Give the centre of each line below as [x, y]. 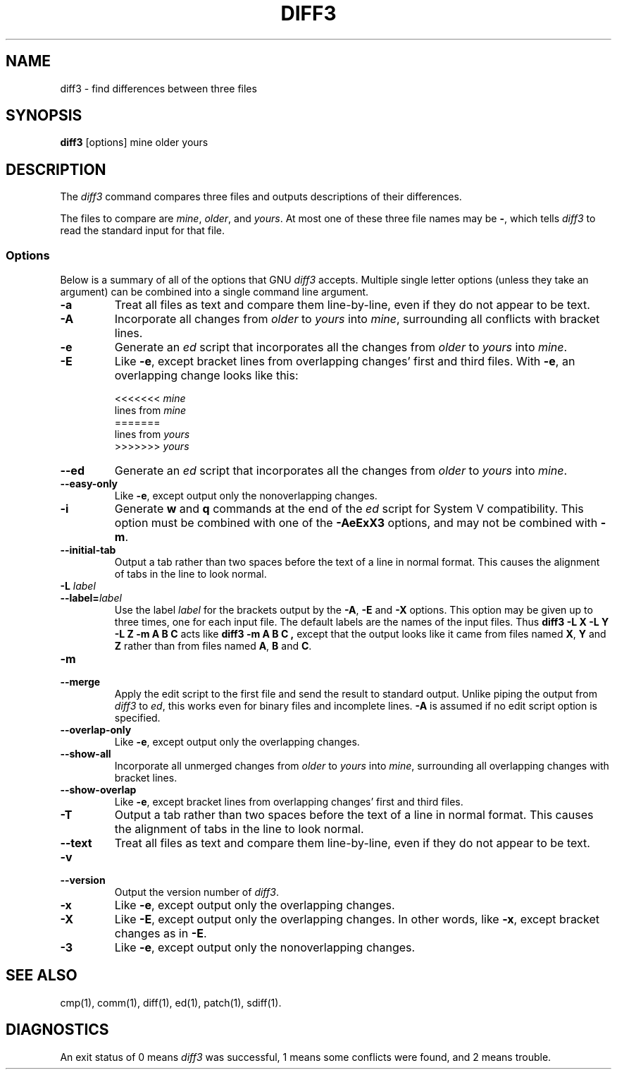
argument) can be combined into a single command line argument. [214, 292]
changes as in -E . [161, 934]
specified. [137, 718]
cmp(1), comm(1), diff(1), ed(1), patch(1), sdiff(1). [171, 1002]
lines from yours [152, 435]
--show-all [86, 754]
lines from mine [150, 411]
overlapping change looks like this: [206, 376]
